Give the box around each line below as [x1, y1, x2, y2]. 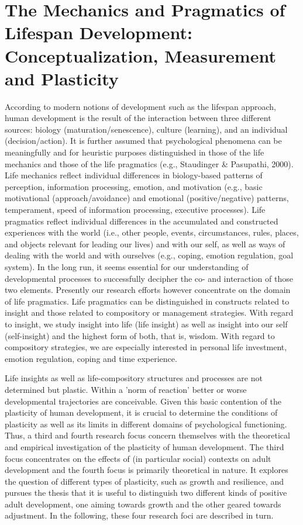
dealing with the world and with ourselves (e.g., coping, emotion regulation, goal [5, 249, 294, 261]
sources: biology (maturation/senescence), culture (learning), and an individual [5, 123, 288, 135]
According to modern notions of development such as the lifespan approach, [5, 100, 276, 112]
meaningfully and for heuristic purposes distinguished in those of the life [5, 146, 264, 158]
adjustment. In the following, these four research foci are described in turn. [5, 509, 274, 521]
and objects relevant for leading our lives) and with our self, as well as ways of [5, 237, 285, 250]
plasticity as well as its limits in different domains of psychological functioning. [5, 417, 287, 430]
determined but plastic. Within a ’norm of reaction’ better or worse [5, 383, 247, 395]
